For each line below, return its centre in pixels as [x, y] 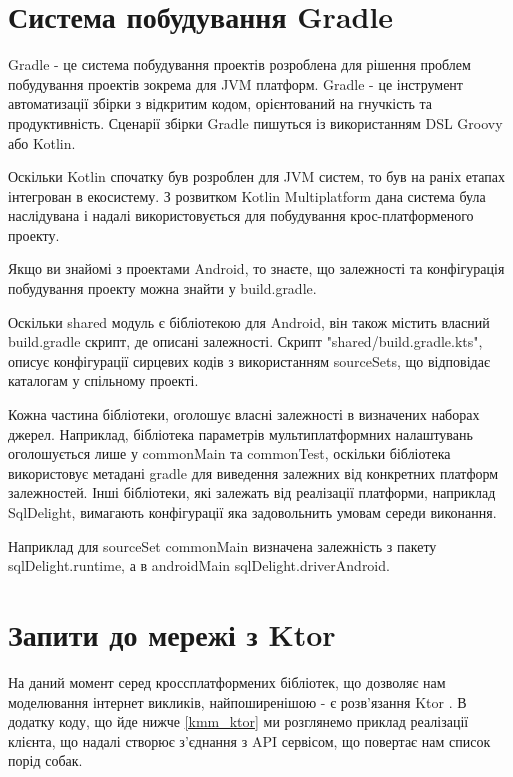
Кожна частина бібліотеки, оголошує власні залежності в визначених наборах [244, 414]
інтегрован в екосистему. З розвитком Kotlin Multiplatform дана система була [247, 195]
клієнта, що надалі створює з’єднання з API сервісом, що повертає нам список [249, 740]
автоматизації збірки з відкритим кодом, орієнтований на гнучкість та [220, 103]
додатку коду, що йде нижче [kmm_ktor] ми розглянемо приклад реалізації [238, 721]
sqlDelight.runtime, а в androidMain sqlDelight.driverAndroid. [199, 565]
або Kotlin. [42, 142]
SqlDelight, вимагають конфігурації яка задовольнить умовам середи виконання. [252, 512]
